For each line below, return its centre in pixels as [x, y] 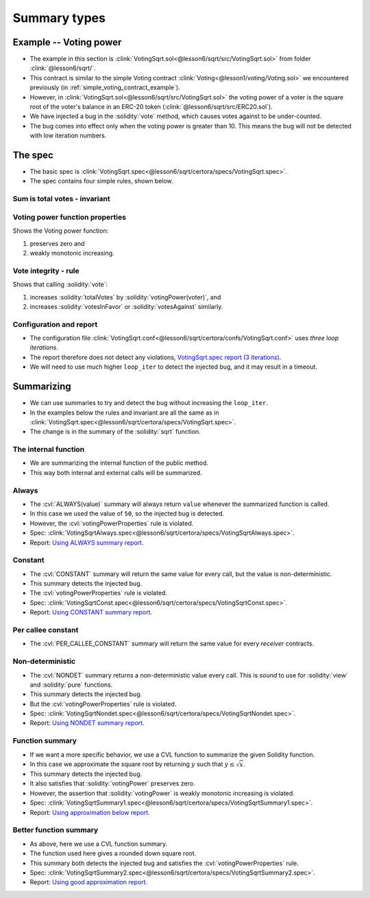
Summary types [59, 18]
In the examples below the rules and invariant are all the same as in [124, 413]
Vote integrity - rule [46, 270]
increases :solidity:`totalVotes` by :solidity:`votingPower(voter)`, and [125, 297]
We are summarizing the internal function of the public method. [119, 463]
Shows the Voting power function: [61, 231]
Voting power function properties [70, 217]
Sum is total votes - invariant [61, 199]
